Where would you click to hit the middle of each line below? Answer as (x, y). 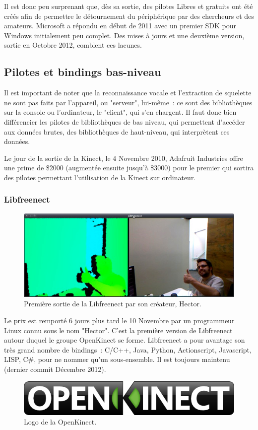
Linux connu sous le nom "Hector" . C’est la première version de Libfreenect (118, 330)
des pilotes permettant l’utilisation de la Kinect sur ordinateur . (100, 177)
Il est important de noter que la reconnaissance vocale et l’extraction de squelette (128, 93)
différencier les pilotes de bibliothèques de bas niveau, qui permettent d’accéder (125, 121)
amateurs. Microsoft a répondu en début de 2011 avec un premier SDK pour (120, 26)
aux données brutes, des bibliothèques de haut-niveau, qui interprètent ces (117, 131)
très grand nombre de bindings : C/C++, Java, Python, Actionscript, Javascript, (128, 349)
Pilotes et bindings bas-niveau (83, 72)
